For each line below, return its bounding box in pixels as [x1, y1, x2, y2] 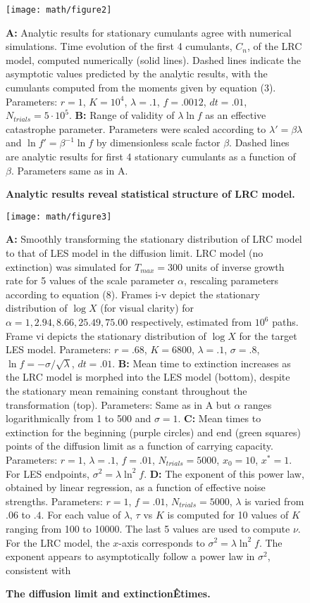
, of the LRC [247, 39, 302, 53]
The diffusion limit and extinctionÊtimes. [6, 586, 211, 601]
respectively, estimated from [130, 315, 252, 329]
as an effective [205, 108, 266, 122]
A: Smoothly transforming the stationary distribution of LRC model [6, 231, 302, 246]
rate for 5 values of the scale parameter [6, 273, 175, 288]
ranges [244, 397, 272, 412]
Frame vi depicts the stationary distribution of [6, 328, 206, 343]
